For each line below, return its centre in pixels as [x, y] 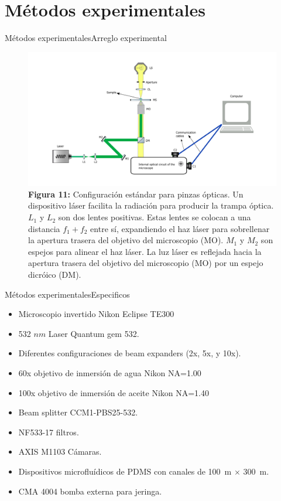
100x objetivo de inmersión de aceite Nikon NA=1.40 [114, 392]
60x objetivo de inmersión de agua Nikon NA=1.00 [110, 373]
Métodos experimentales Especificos [67, 294]
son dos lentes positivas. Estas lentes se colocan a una [155, 217]
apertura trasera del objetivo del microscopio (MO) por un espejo [146, 263]
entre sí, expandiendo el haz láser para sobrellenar [180, 228]
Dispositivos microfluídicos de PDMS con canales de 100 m [125, 471]
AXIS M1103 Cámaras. [60, 451]
